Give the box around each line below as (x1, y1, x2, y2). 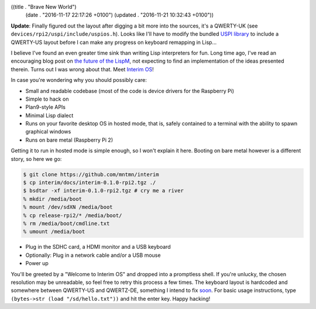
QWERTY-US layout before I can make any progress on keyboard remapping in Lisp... (11, 39, 217, 46)
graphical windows (25, 128, 71, 135)
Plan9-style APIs (25, 104, 66, 111)
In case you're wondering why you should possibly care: (11, 77, 147, 84)
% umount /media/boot (23, 228, 85, 235)
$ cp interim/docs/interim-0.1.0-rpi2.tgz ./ (23, 179, 156, 186)
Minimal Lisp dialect (25, 112, 74, 119)
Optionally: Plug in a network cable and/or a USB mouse (25, 252, 161, 259)
